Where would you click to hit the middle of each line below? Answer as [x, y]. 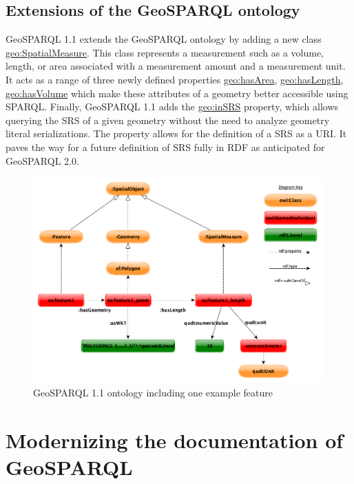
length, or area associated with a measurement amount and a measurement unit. [176, 66]
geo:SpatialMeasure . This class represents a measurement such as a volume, [165, 52]
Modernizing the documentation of [175, 440]
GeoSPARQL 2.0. [42, 160]
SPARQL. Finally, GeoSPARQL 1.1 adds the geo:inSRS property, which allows [172, 107]
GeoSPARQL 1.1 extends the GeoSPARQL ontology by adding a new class [164, 39]
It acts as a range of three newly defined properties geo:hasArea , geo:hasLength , [175, 79]
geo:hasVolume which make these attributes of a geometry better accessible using [177, 93]
